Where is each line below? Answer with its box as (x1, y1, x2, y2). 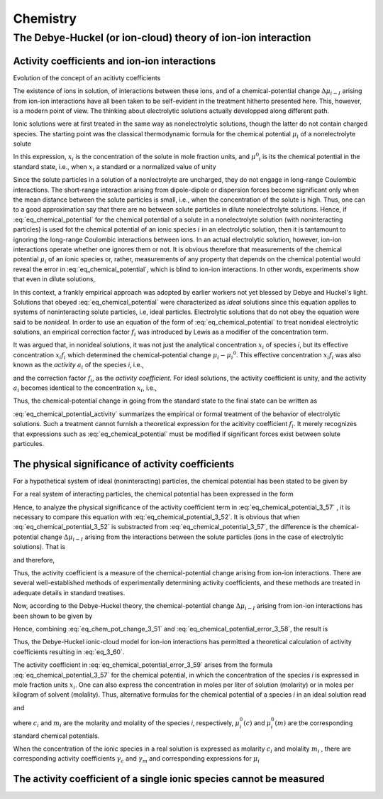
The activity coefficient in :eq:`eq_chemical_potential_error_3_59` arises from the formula (13, 661, 273, 669)
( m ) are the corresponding (274, 718, 353, 727)
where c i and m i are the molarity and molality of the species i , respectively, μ (13, 718, 240, 729)
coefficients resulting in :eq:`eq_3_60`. (13, 647, 125, 656)
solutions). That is (13, 543, 66, 551)
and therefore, (13, 555, 55, 564)
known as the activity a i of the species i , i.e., (13, 361, 145, 371)
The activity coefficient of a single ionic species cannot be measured (13, 773, 325, 785)
